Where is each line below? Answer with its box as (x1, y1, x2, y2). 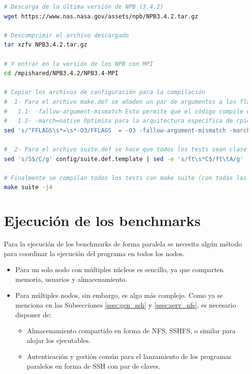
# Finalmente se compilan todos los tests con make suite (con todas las (4, 174, 247, 181)
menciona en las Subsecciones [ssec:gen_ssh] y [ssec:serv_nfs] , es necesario (15, 299, 236, 309)
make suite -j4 (4, 184, 53, 191)
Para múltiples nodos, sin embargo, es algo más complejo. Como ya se (15, 290, 223, 300)
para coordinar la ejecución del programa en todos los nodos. (4, 248, 185, 258)
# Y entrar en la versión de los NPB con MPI (4, 60, 153, 67)
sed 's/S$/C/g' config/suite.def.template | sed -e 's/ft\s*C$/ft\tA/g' (4, 155, 244, 163)
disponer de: (15, 309, 52, 319)
